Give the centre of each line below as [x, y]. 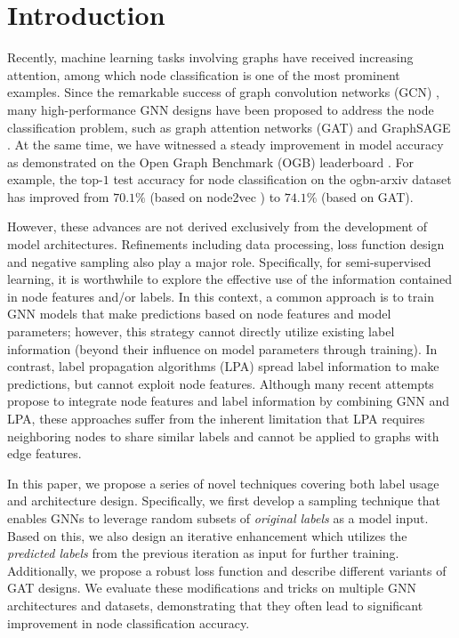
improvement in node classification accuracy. [129, 622]
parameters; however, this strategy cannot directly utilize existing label [201, 331]
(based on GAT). [367, 196]
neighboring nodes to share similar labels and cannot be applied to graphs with [223, 436]
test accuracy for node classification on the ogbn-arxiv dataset [282, 179]
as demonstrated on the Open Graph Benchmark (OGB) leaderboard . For [210, 162]
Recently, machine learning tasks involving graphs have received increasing [210, 57]
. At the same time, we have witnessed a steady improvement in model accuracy [225, 145]
